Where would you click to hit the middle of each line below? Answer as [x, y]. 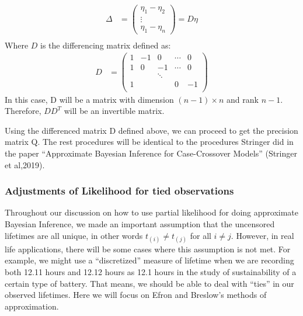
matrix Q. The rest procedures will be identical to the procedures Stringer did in [149, 142]
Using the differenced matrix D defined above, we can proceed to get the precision [151, 130]
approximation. [32, 306]
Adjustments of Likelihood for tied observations [119, 191]
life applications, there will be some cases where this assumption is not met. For [148, 249]
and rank [243, 99]
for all [201, 235]
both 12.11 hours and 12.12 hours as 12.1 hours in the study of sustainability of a [151, 272]
